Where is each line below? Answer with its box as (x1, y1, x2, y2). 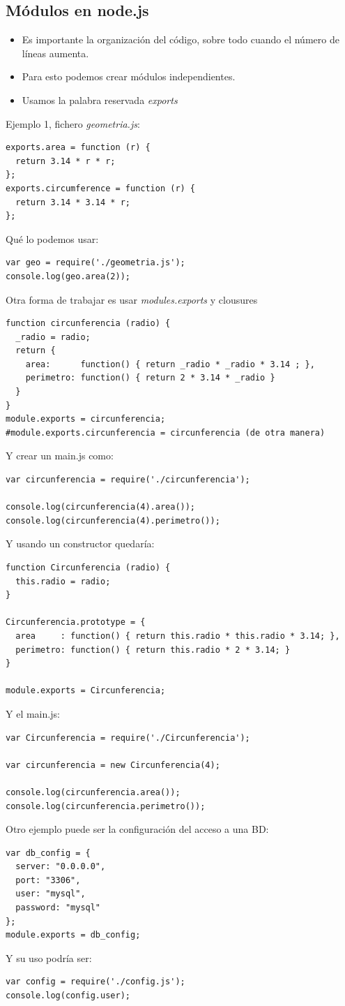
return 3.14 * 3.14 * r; (15, 197, 130, 207)
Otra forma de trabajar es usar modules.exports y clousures (6, 292, 258, 306)
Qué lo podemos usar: (6, 231, 99, 246)
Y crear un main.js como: (6, 448, 114, 463)
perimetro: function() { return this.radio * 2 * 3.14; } (15, 644, 291, 655)
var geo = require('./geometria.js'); (6, 258, 185, 268)
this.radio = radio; (15, 576, 111, 586)
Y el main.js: (6, 706, 60, 720)
